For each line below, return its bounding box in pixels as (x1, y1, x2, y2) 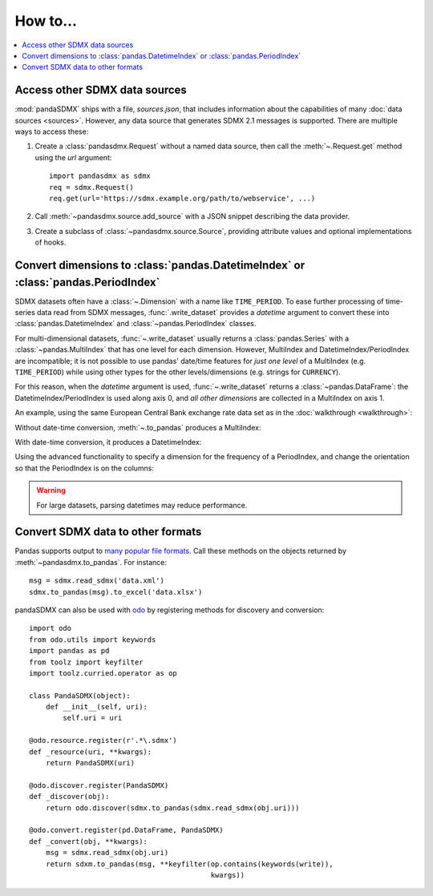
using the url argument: (34, 152, 112, 162)
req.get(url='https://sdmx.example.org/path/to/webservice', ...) (49, 193, 316, 203)
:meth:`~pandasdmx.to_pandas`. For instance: (14, 557, 168, 567)
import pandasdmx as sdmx (49, 172, 152, 180)
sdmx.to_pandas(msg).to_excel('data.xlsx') (29, 587, 203, 596)
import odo (29, 624, 72, 633)
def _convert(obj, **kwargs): (29, 837, 148, 846)
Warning (36, 486, 66, 495)
